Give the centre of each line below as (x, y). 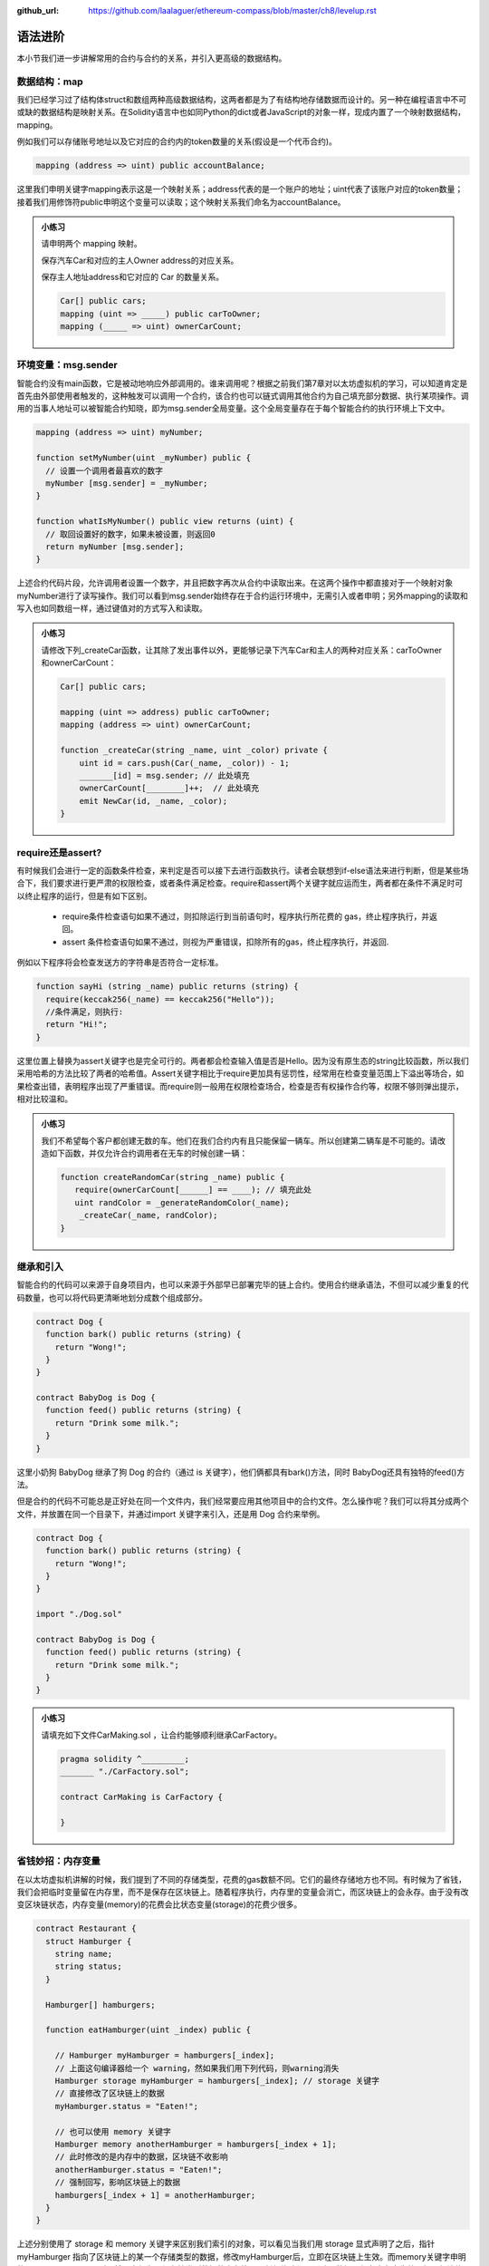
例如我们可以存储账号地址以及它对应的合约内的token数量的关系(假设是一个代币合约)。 (177, 141)
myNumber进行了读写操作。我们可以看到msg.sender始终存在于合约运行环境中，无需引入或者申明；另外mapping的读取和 (242, 596)
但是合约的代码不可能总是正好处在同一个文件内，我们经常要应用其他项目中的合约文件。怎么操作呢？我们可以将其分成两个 (243, 1501)
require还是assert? (59, 852)
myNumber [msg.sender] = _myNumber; (127, 483)
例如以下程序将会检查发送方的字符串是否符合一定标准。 (120, 963)
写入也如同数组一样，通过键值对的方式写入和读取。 (112, 608)
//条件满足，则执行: (85, 1012)
